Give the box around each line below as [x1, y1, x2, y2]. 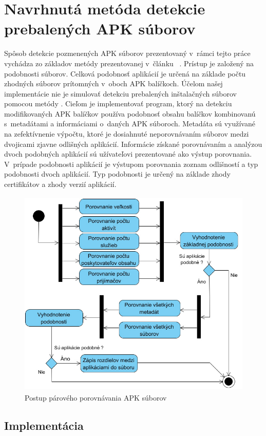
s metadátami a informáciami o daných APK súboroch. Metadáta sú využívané [4, 118, 255, 129]
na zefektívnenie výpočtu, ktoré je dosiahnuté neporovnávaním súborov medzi [4, 128, 249, 139]
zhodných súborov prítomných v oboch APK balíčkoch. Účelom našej [4, 78, 223, 89]
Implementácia [4, 418, 84, 433]
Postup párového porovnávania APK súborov [25, 392, 167, 403]
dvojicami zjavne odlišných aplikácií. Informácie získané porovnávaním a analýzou [4, 138, 262, 149]
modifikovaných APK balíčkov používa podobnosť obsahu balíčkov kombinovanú [4, 108, 256, 119]
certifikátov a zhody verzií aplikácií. [4, 179, 117, 189]
